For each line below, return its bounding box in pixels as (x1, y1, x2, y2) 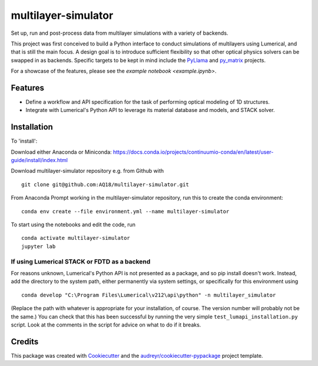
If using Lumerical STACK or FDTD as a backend (11, 257, 151, 265)
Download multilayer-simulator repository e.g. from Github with (11, 167, 164, 174)
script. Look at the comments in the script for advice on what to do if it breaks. (11, 321, 201, 328)
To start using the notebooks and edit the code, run (11, 221, 135, 228)
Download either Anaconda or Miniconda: (11, 148, 112, 156)
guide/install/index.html (11, 157, 68, 164)
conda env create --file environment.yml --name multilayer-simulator (21, 208, 230, 215)
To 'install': (11, 137, 38, 144)
